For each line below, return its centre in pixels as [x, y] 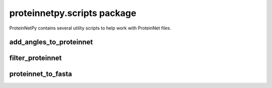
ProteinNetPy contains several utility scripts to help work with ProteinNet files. [90, 28]
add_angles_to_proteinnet [51, 42]
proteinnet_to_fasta [41, 74]
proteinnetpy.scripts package [73, 13]
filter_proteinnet [36, 58]
